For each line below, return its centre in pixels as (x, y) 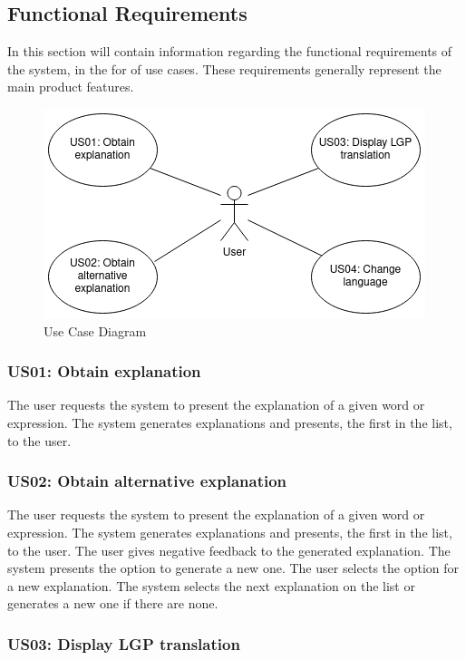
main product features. (71, 87)
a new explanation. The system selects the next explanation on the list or (211, 585)
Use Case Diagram (95, 330)
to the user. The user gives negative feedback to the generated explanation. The (229, 550)
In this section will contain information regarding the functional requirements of (230, 51)
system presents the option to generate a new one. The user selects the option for (233, 568)
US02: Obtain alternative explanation (147, 481)
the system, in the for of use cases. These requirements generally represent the (224, 68)
